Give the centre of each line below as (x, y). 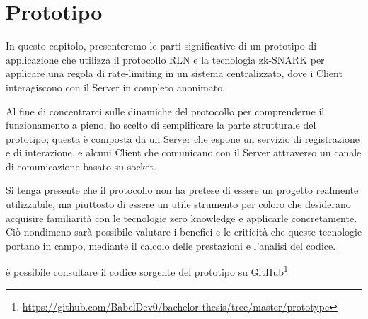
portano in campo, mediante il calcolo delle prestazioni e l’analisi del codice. (171, 245)
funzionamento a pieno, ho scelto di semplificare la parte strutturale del (161, 125)
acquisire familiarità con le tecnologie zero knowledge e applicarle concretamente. (182, 217)
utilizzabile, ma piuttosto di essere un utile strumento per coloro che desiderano (178, 204)
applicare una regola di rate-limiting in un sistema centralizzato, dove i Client (174, 73)
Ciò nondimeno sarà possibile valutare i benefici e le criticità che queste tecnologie (184, 232)
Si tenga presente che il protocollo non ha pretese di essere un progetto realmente (182, 190)
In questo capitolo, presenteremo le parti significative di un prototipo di (161, 46)
